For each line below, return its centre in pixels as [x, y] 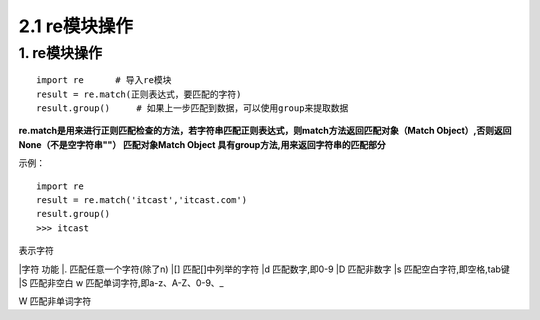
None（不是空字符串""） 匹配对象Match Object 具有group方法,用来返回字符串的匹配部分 [202, 144]
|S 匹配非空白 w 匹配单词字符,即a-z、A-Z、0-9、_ [121, 282]
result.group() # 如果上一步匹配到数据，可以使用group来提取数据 [192, 108]
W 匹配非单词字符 [55, 301]
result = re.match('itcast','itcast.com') [142, 199]
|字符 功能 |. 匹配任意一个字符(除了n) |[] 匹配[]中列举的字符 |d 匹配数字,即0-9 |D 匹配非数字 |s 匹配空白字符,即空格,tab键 [264, 269]
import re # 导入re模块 [104, 80]
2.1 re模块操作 [76, 26]
